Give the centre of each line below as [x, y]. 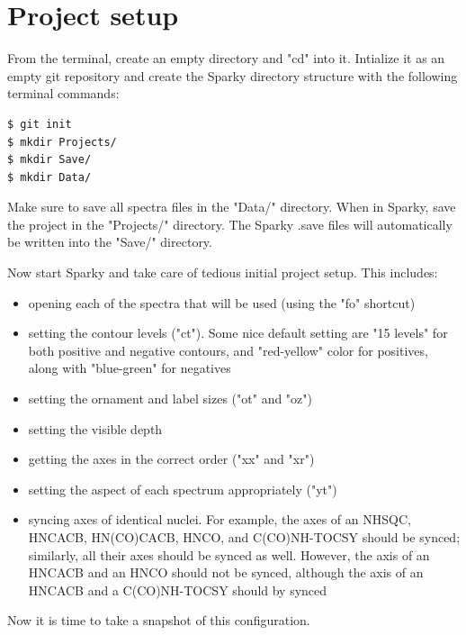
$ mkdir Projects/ [62, 142]
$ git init [40, 124]
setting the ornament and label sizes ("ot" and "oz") [170, 399]
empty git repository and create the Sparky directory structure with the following [233, 75]
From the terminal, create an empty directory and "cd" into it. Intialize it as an [226, 58]
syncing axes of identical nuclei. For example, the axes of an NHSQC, [220, 519]
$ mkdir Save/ [49, 160]
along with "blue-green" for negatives [130, 368]
